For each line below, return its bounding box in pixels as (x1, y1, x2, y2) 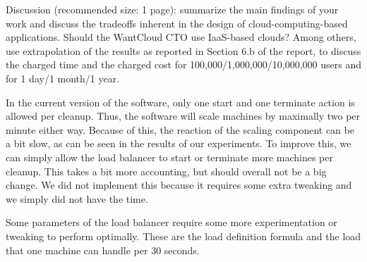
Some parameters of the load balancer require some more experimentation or (6, 215, 337, 230)
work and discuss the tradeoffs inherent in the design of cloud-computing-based (6, 15, 348, 30)
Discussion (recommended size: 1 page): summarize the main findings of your (6, 2, 339, 16)
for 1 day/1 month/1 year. (6, 70, 120, 85)
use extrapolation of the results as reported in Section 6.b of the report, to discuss (6, 43, 361, 58)
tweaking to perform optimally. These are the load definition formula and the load (6, 228, 361, 243)
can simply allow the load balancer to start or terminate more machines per (6, 149, 333, 164)
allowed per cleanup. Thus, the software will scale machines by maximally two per (6, 108, 361, 123)
